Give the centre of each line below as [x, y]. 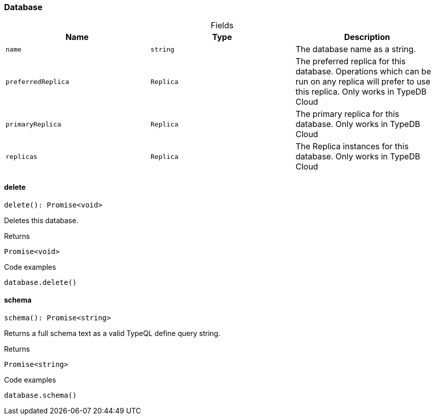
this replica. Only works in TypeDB [361, 92]
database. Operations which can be [363, 72]
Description [367, 37]
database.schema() [41, 395]
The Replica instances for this [352, 146]
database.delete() [41, 282]
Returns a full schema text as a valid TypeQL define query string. [112, 333]
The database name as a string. [356, 49]
